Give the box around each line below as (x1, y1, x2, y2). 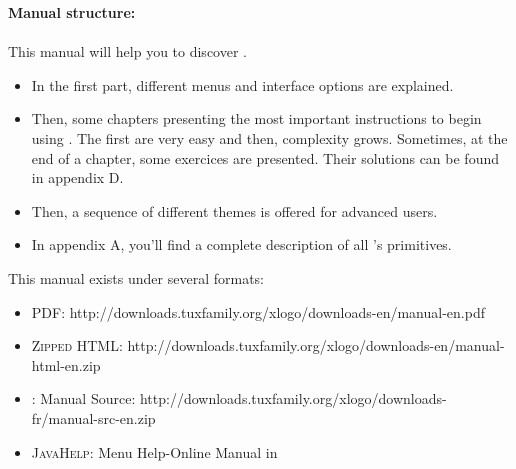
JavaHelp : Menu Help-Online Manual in (31, 441, 278, 462)
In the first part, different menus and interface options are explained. (31, 74, 454, 95)
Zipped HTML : (31, 335, 123, 356)
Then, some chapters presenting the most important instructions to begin (31, 108, 482, 129)
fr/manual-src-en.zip (31, 407, 156, 428)
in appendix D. (31, 167, 124, 188)
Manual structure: (8, 2, 136, 22)
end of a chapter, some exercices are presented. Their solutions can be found (31, 147, 500, 168)
